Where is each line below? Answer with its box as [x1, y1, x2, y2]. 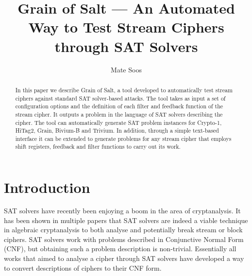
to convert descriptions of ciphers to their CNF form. [4, 262, 162, 273]
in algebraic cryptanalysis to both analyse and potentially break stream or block [4, 224, 243, 235]
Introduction [4, 177, 90, 197]
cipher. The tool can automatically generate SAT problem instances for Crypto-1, [15, 118, 222, 126]
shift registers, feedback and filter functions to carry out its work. [15, 142, 181, 151]
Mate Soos [111, 64, 142, 74]
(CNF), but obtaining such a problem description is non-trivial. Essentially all [4, 243, 236, 254]
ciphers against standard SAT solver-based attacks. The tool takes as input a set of [15, 94, 226, 102]
